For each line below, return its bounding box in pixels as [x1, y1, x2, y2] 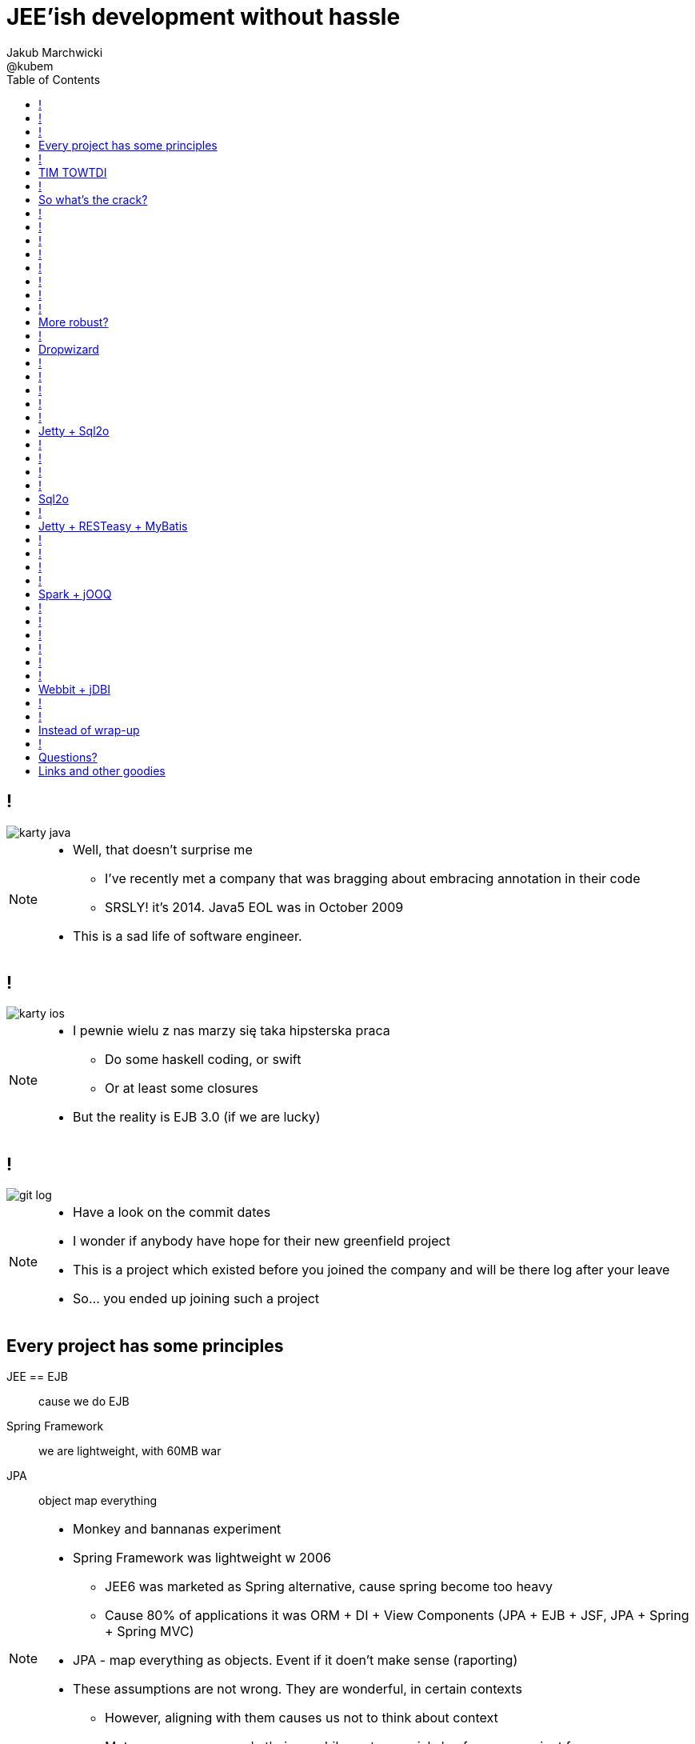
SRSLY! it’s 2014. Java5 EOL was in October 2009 [105, 898, 404, 915]
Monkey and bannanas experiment [73, 1521, 282, 1538]
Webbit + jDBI [38, 682, 110, 696]
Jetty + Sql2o [38, 423, 110, 438]
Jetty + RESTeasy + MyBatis [38, 518, 188, 533]
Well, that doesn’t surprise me [73, 841, 253, 858]
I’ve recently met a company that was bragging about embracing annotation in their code [105, 870, 641, 886]
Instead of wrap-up [38, 722, 140, 737]
